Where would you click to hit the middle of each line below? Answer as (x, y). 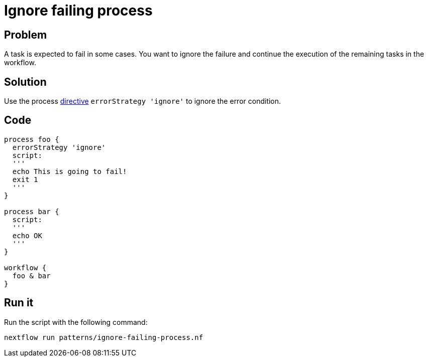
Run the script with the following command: (76, 322)
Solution (25, 82)
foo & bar (31, 276)
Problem (26, 35)
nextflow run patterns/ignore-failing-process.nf (104, 337)
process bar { (32, 211)
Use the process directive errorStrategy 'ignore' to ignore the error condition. (143, 101)
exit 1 (25, 179)
